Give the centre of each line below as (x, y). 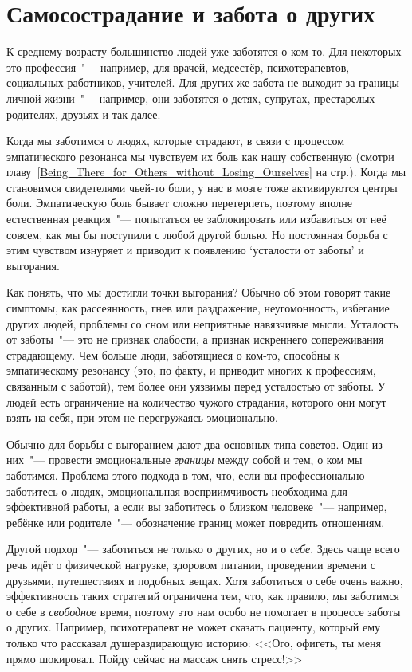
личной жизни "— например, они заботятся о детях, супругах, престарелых (191, 98)
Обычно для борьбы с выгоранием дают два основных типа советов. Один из (194, 444)
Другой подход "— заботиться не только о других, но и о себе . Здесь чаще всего (203, 549)
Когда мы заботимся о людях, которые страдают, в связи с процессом (176, 141)
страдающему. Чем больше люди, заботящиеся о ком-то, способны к (173, 354)
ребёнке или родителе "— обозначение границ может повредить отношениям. (196, 522)
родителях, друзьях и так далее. (84, 114)
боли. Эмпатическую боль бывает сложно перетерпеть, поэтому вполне (179, 203)
